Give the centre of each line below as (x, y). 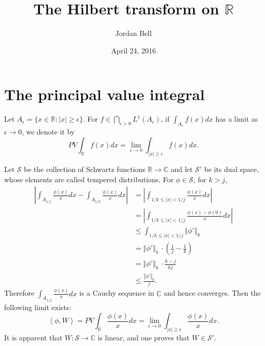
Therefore (19, 293)
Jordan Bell (134, 33)
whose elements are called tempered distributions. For (89, 179)
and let (182, 169)
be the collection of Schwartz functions (85, 169)
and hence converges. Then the (212, 293)
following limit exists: (38, 307)
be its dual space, (231, 169)
